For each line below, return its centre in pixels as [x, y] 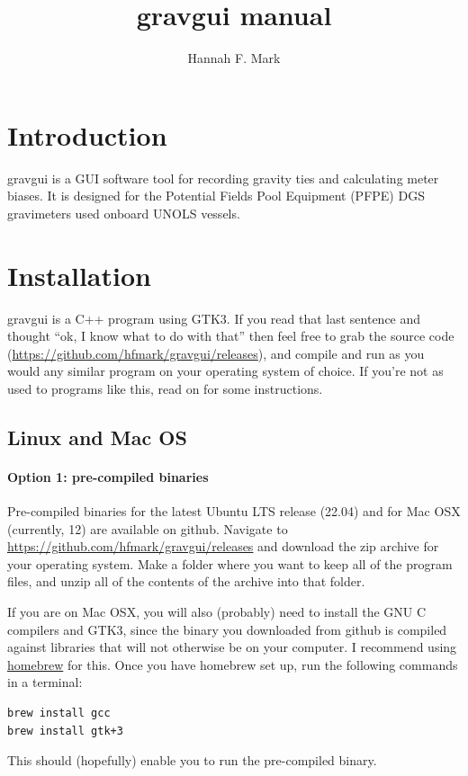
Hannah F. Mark [234, 58]
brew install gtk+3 [65, 731]
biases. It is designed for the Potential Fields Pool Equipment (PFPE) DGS [216, 196]
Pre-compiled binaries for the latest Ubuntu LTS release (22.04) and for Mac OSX [234, 511]
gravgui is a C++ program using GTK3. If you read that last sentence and [214, 318]
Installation [79, 275]
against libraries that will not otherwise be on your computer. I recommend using [232, 647]
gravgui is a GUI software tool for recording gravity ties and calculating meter [223, 178]
